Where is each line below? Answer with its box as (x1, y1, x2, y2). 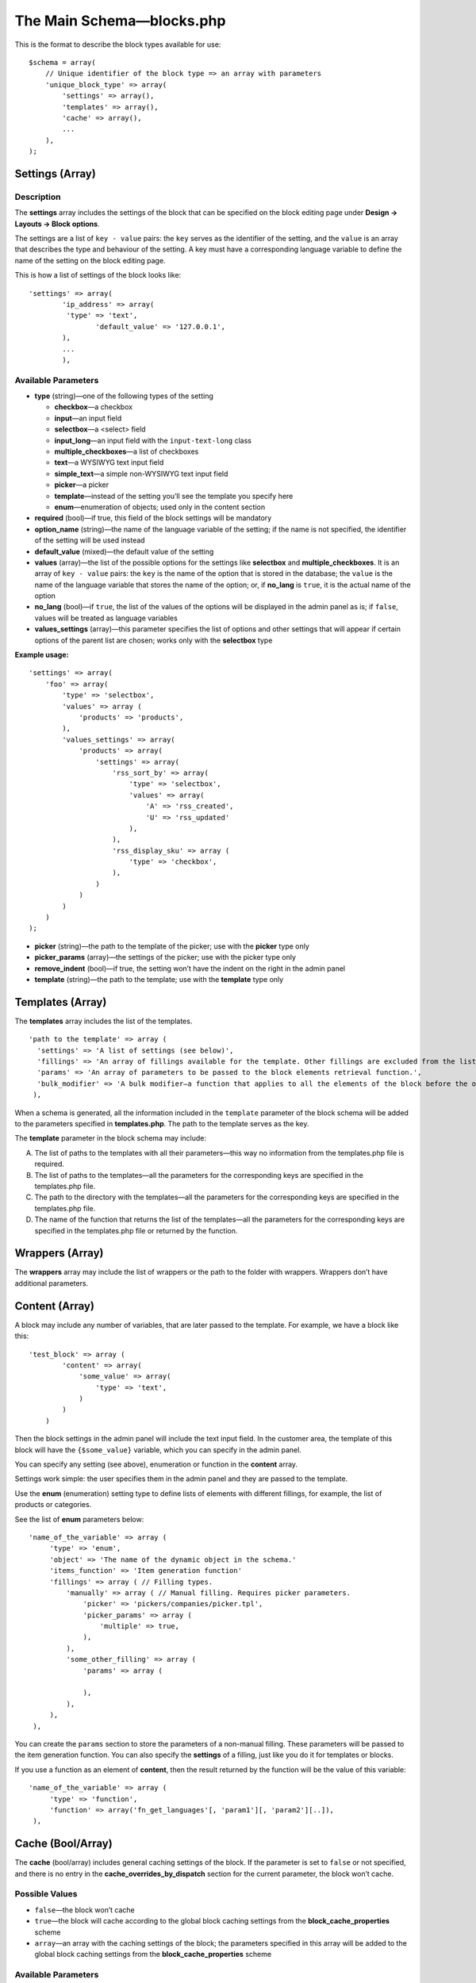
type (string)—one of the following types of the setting (34, 391, 213, 401)
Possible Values (14, 1889, 78, 1900)
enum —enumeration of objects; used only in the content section (54, 502, 266, 512)
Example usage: (14, 650, 69, 660)
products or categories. (14, 1500, 92, 1509)
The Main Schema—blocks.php (14, 12, 226, 29)
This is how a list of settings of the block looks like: (14, 270, 182, 280)
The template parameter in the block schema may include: (14, 1133, 206, 1143)
